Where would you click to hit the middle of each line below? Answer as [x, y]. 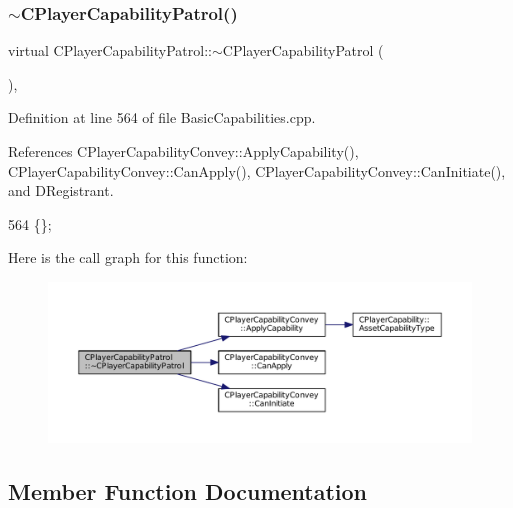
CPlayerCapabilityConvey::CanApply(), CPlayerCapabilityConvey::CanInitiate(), [257, 170]
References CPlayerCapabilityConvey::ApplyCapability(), [183, 151]
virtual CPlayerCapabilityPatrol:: [110, 50]
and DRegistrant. [61, 190]
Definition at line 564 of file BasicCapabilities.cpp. [162, 117]
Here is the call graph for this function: [128, 257]
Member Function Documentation [188, 490]
